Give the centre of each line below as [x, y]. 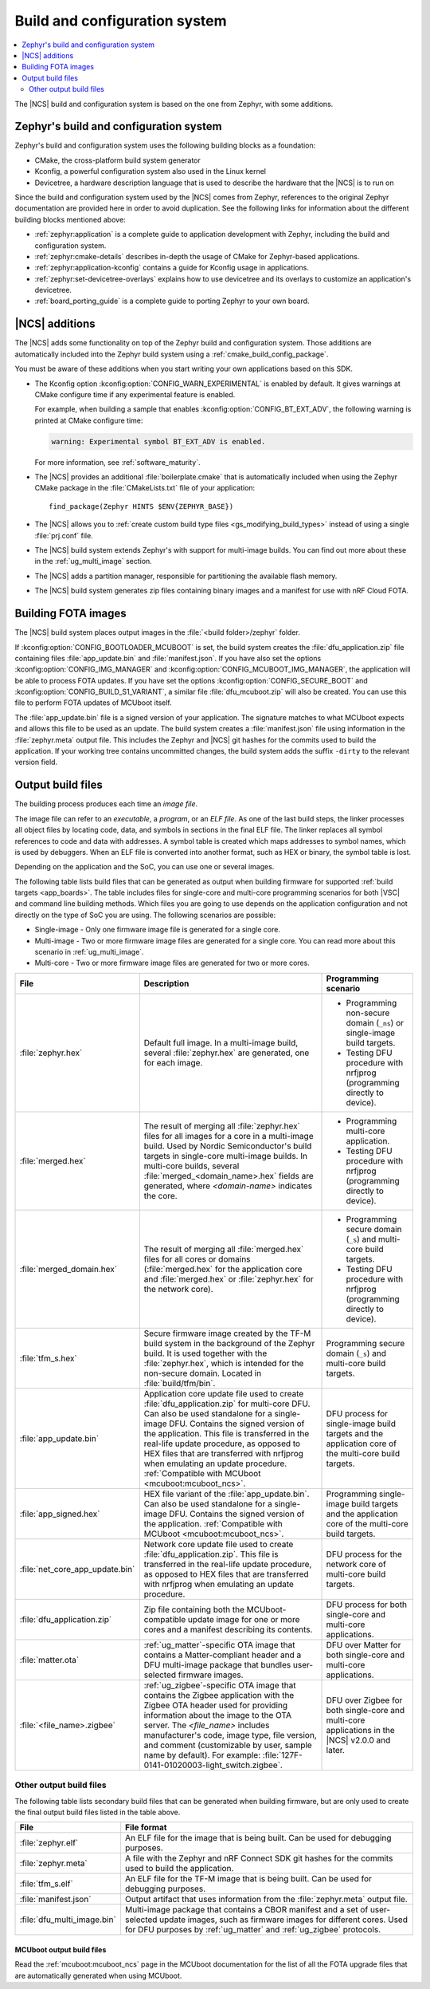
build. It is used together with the [205, 1353]
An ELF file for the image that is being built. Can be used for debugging [258, 1838]
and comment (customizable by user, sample [228, 1745]
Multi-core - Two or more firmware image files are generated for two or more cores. [172, 963]
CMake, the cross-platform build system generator [117, 160]
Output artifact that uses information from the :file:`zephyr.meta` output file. [266, 1900]
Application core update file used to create [224, 1393]
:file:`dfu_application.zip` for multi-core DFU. [227, 1404]
